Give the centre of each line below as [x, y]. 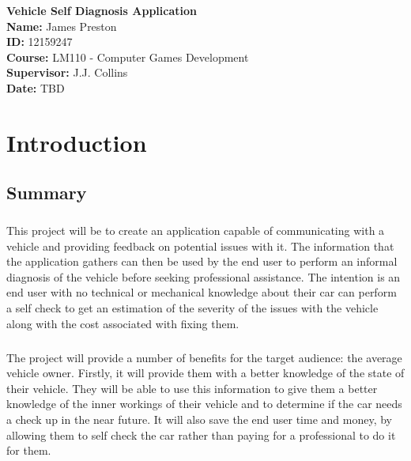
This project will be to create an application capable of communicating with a [196, 230]
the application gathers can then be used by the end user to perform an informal [202, 261]
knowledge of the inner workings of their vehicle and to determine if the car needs [204, 404]
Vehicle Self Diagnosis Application [102, 10]
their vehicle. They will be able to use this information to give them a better [192, 388]
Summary [47, 193]
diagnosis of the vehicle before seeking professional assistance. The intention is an [204, 276]
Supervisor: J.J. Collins [67, 72]
